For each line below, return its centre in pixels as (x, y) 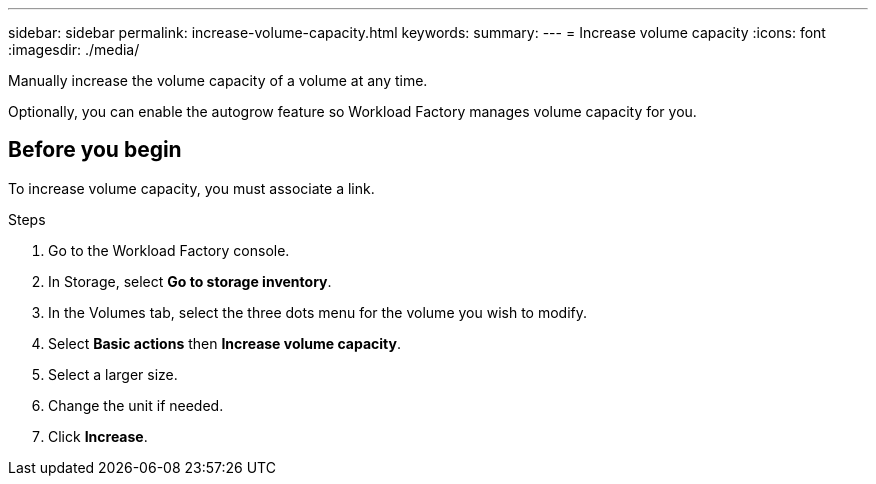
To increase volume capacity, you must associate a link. (191, 188)
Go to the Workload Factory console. (169, 250)
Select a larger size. (113, 374)
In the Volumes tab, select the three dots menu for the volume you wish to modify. (318, 312)
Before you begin (95, 150)
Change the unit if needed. (136, 405)
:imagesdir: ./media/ (74, 49)
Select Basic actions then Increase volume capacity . (224, 343)
